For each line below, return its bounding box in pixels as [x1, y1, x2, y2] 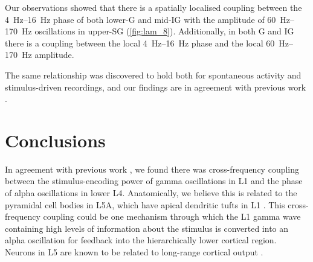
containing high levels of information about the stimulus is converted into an [5, 222, 289, 234]
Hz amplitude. [21, 48, 74, 61]
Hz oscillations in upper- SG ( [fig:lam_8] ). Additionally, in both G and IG [21, 25, 294, 37]
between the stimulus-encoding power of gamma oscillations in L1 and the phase [5, 174, 303, 187]
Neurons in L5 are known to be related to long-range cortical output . [5, 246, 263, 258]
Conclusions [5, 127, 106, 152]
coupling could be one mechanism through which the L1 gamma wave [43, 210, 301, 223]
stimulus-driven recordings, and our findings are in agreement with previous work [5, 80, 306, 93]
